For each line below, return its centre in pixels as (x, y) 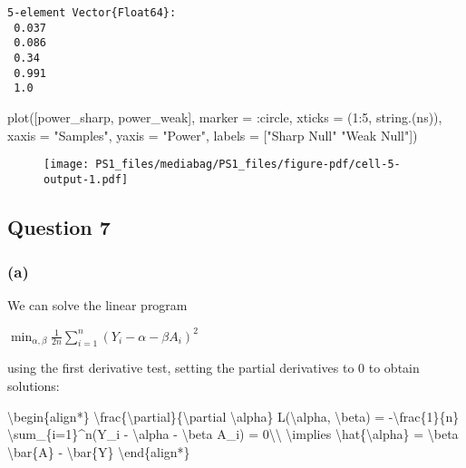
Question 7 (59, 226)
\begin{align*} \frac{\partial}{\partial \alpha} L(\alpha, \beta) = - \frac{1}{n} (233, 416)
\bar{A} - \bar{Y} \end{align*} (99, 451)
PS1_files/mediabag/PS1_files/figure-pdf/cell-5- (248, 165)
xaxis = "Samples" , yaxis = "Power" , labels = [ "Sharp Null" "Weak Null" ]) (213, 135)
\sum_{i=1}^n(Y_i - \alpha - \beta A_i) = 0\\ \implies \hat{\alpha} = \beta (233, 434)
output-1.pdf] (86, 179)
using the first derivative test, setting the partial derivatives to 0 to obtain (214, 368)
